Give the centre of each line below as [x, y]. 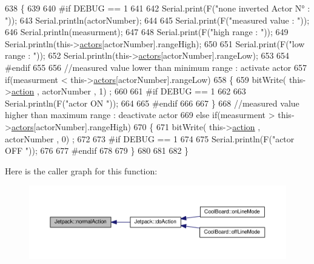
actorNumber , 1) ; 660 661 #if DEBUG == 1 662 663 [144, 91]
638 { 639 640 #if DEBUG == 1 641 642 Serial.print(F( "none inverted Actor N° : [158, 8]
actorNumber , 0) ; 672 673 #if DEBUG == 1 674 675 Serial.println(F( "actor [150, 138]
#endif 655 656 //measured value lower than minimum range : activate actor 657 [156, 67]
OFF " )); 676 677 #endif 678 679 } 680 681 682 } [97, 150]
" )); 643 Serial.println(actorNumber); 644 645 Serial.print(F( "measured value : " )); [157, 20]
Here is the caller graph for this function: [81, 170]
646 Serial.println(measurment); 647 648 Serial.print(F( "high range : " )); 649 [147, 32]
